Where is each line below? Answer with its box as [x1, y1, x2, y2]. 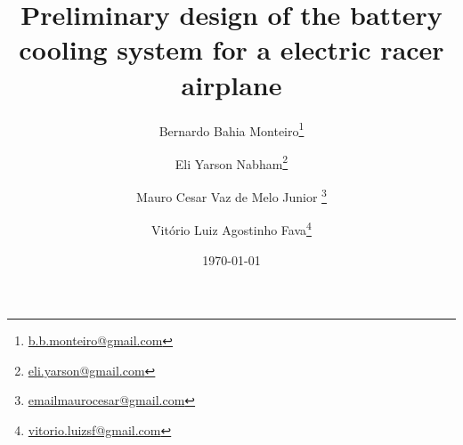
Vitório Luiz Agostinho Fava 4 [151, 218, 312, 239]
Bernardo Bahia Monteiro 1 [158, 118, 305, 140]
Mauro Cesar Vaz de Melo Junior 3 [136, 185, 327, 206]
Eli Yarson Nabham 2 [175, 151, 288, 173]
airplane [181, 66, 282, 102]
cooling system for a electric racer [19, 31, 444, 68]
